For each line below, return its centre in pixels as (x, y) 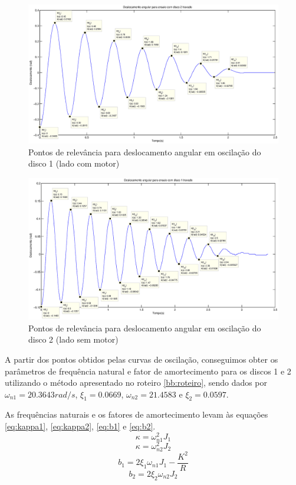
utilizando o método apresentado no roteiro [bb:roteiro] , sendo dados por (136, 383)
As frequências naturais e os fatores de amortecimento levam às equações (137, 414)
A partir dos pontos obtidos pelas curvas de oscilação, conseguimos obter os (142, 359)
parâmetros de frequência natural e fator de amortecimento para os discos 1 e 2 (148, 371)
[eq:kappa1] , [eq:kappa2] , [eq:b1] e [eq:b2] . (80, 426)
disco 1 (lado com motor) (74, 163)
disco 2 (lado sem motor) (73, 339)
